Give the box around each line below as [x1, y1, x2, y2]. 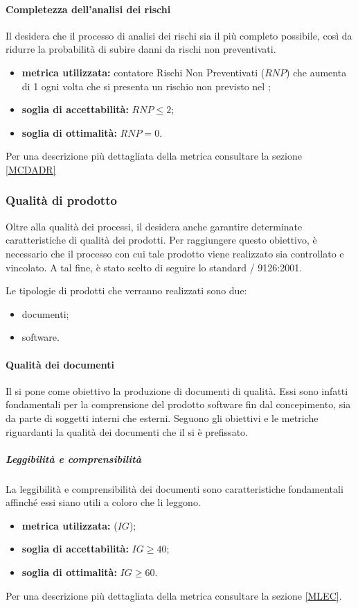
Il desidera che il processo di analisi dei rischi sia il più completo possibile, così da [6, 28, 352, 42]
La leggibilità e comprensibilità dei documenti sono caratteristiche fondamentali [6, 481, 343, 496]
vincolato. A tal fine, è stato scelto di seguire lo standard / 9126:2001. [6, 260, 303, 274]
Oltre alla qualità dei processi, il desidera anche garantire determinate [6, 219, 303, 233]
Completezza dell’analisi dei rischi [6, 1, 171, 16]
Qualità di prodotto [6, 192, 117, 209]
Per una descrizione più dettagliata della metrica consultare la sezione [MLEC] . [6, 588, 342, 602]
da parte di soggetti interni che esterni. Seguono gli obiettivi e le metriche [6, 410, 319, 425]
